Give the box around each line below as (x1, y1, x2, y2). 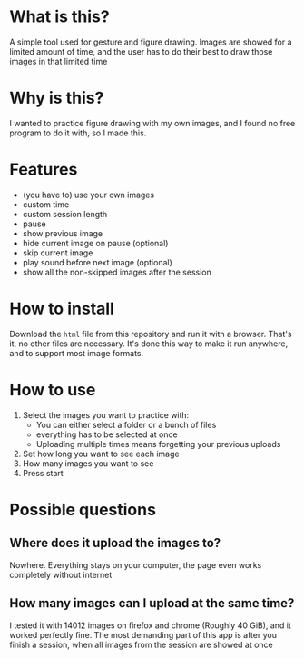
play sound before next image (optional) (22, 256, 172, 267)
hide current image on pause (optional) (22, 237, 169, 248)
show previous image (22, 227, 103, 238)
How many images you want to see (22, 457, 154, 469)
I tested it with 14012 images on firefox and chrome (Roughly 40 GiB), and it (9, 620, 292, 631)
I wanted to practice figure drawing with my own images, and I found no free (9, 117, 296, 128)
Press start (22, 467, 64, 478)
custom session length (22, 208, 108, 219)
